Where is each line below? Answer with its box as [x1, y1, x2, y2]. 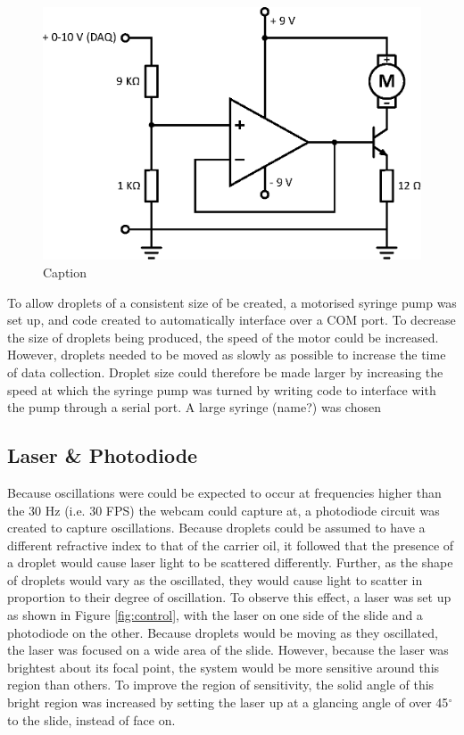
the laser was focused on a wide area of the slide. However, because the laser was [7, 640, 449, 659]
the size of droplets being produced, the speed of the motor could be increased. [7, 327, 439, 346]
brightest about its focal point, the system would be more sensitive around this [7, 657, 440, 676]
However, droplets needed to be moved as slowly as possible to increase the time [7, 345, 446, 364]
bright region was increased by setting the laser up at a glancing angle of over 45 [7, 693, 449, 712]
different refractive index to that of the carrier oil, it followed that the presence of [7, 535, 454, 554]
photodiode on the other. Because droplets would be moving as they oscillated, [7, 623, 438, 641]
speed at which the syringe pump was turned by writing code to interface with [7, 380, 436, 399]
